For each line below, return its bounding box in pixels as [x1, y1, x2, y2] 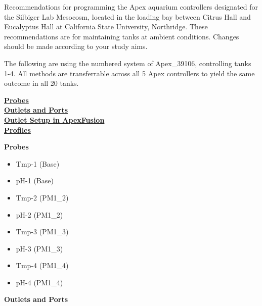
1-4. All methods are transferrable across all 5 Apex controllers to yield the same [4, 68, 255, 78]
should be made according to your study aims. [4, 41, 148, 52]
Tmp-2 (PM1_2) [16, 192, 69, 202]
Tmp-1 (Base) [16, 158, 60, 169]
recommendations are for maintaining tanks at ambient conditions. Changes [4, 31, 239, 41]
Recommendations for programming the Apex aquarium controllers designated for [4, 2, 258, 12]
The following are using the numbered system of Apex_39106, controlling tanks [4, 58, 251, 68]
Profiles [4, 124, 31, 135]
